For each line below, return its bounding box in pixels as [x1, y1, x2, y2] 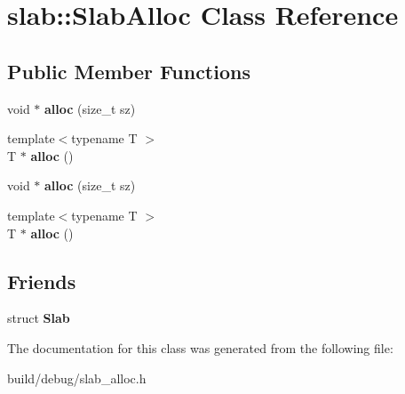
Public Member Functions [7, 57, 250, 84]
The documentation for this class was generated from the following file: [7, 338, 393, 357]
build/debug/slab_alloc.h [7, 368, 147, 387]
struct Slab [7, 309, 70, 327]
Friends [7, 267, 76, 294]
